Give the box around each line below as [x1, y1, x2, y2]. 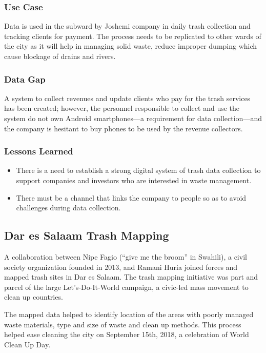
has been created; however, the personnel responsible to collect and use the [4, 103, 240, 113]
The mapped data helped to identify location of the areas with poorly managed [4, 308, 254, 319]
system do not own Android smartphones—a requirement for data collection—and [4, 113, 262, 123]
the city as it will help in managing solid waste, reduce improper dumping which [4, 41, 257, 51]
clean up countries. [4, 291, 63, 302]
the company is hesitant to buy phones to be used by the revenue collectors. [4, 123, 243, 133]
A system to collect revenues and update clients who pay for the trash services [4, 92, 251, 103]
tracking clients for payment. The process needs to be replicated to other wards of [4, 30, 261, 41]
